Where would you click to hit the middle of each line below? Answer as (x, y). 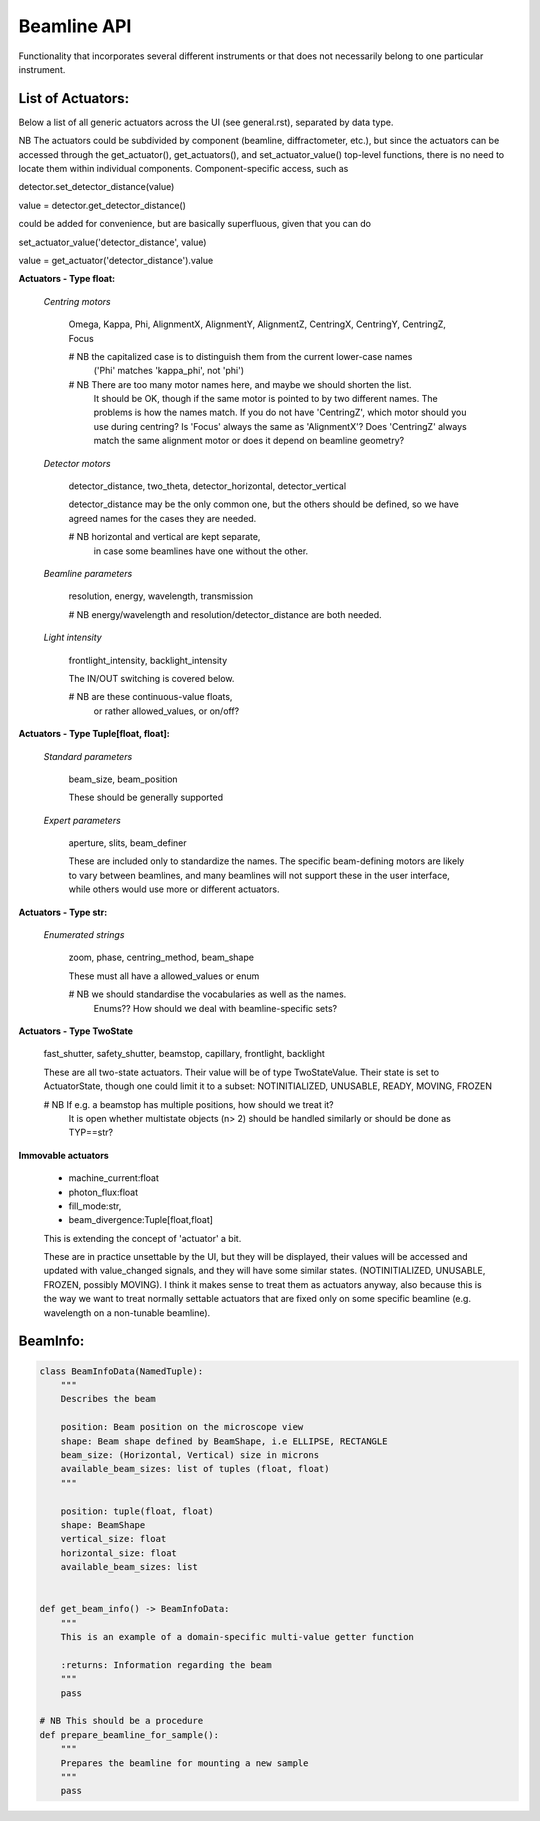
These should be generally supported (146, 797)
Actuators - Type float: (67, 279)
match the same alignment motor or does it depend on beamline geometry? (249, 441)
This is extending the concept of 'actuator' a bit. (142, 1238)
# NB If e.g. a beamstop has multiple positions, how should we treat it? (188, 1104)
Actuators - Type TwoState (76, 1031)
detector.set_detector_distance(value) (96, 187)
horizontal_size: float (118, 1553)
